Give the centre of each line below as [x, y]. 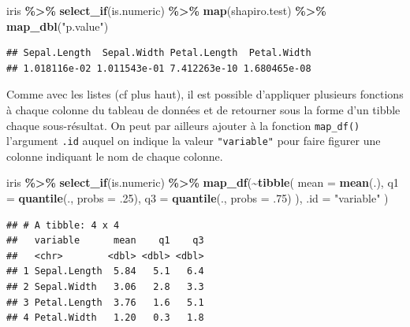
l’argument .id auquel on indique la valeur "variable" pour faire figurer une [194, 141]
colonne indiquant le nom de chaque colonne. [115, 156]
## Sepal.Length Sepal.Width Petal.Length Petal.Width [159, 53]
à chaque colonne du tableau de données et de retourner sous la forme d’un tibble [203, 109]
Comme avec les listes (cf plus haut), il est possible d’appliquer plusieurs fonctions [205, 94]
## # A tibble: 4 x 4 [63, 225]
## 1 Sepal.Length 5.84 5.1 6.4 [105, 271]
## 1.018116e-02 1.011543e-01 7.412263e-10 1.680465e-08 [159, 68]
